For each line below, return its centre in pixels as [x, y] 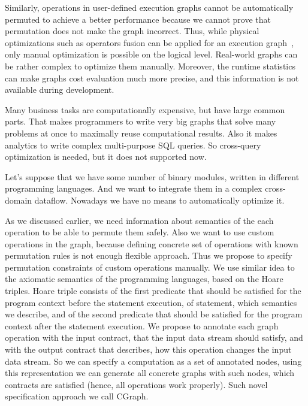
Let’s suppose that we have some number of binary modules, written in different [152, 176]
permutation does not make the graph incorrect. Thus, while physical [132, 31]
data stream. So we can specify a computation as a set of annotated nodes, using [153, 361]
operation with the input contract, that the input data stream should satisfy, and [154, 337]
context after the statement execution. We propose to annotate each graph [142, 325]
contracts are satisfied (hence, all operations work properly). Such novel [136, 384]
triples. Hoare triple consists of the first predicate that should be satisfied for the [153, 291]
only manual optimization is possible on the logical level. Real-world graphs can [151, 54]
